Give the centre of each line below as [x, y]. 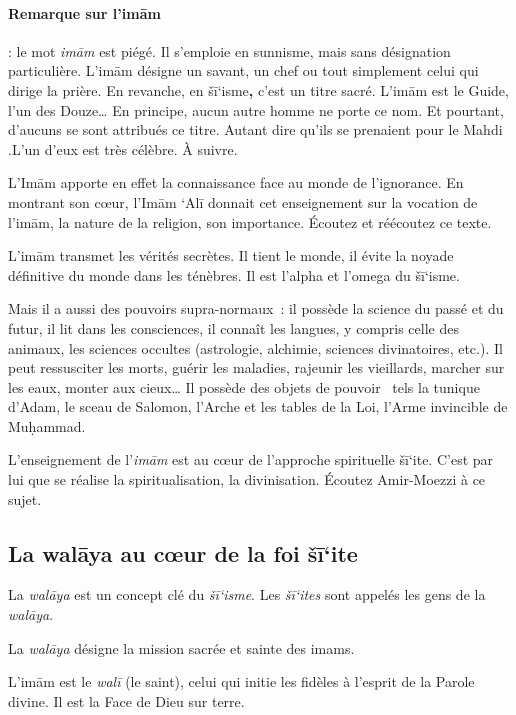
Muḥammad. [47, 425]
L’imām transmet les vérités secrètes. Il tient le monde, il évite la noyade [231, 255]
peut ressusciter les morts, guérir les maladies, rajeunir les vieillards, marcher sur [256, 367]
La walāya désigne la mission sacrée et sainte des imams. [181, 647]
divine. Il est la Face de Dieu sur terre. [126, 700]
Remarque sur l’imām [84, 12]
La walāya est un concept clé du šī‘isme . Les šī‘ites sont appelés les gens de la [247, 594]
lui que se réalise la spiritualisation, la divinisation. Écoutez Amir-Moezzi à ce [247, 479]
